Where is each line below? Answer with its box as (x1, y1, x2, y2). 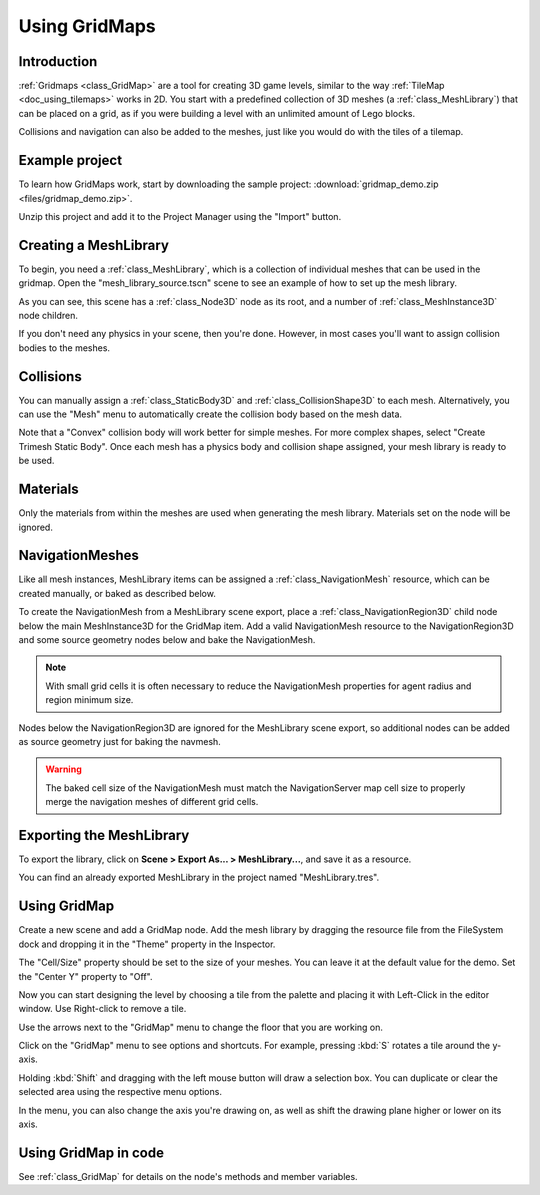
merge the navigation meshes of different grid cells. (45, 796, 259, 808)
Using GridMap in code (18, 1144, 165, 1161)
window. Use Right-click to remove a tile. (18, 1003, 187, 1015)
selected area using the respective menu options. (18, 1086, 222, 1098)
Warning (45, 763, 82, 775)
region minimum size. (45, 694, 134, 706)
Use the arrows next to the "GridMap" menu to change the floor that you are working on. (18, 1021, 384, 1033)
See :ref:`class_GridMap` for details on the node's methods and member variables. (18, 1170, 359, 1182)
